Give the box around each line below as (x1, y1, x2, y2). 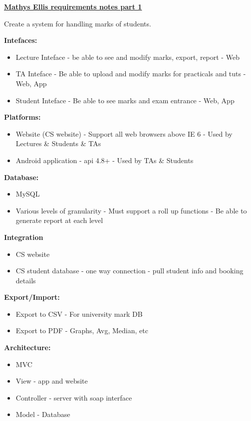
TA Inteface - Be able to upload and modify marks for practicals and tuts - (15, 68, 246, 79)
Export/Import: (4, 292, 60, 302)
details (15, 275, 36, 285)
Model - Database (15, 409, 70, 420)
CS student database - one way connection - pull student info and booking (15, 265, 244, 276)
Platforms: (4, 112, 41, 122)
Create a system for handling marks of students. (4, 18, 151, 28)
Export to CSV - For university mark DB (15, 308, 143, 319)
